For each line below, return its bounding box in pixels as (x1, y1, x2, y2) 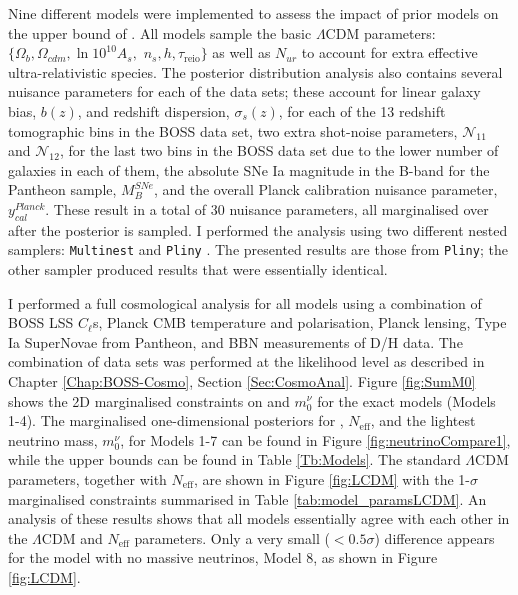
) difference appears (374, 527, 495, 548)
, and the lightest (370, 410, 476, 431)
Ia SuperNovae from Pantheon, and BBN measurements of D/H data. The (8, 331, 463, 352)
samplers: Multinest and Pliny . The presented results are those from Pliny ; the (8, 239, 508, 260)
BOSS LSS (8, 312, 74, 333)
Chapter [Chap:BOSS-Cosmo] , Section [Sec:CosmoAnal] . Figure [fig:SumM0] (8, 370, 476, 391)
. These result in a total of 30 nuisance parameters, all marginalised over (45, 198, 489, 219)
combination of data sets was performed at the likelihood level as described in (8, 351, 485, 372)
